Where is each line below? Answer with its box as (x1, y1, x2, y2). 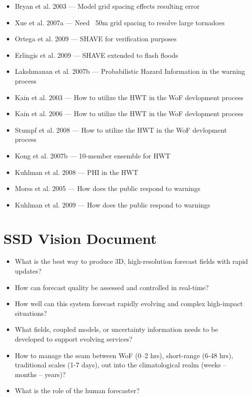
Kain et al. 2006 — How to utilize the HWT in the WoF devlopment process (15, 108, 243, 119)
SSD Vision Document (3, 228, 157, 248)
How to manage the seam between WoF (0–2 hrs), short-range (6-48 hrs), (15, 350, 234, 360)
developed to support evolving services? (15, 334, 133, 344)
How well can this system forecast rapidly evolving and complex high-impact (15, 298, 243, 309)
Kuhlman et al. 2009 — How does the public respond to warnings (15, 199, 210, 209)
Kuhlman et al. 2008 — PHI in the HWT (15, 167, 138, 177)
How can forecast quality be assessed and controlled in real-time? (15, 282, 209, 292)
